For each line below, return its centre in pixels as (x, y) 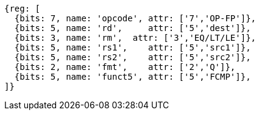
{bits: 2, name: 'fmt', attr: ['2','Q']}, (125, 67)
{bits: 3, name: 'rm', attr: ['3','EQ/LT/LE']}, (135, 38)
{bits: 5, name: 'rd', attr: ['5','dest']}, (133, 28)
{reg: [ (23, 9)
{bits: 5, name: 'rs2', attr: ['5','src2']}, (133, 57)
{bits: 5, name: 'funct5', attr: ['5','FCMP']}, (133, 77)
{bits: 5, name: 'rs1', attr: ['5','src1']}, (133, 47)
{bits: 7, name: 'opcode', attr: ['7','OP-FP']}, (135, 18)
